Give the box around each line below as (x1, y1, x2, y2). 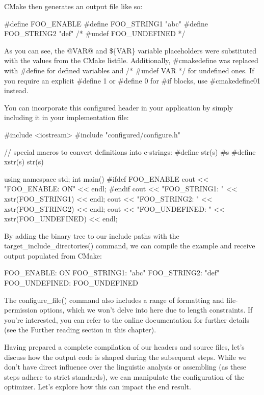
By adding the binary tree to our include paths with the (4, 230, 179, 241)
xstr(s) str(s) (4, 156, 44, 167)
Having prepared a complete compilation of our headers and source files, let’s (4, 342, 245, 352)
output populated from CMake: (4, 250, 102, 261)
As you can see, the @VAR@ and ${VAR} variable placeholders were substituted (4, 45, 257, 55)
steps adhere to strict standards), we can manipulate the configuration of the (4, 371, 245, 382)
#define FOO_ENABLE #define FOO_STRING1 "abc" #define (4, 18, 208, 29)
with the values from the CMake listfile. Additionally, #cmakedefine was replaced (4, 55, 258, 66)
